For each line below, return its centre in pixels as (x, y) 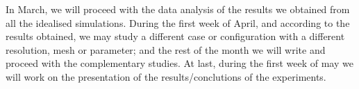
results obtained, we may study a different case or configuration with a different (175, 36)
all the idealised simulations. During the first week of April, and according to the (178, 22)
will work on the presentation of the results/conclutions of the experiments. (166, 76)
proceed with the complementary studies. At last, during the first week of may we (179, 63)
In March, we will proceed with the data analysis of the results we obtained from (178, 9)
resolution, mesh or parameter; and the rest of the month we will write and (166, 49)
